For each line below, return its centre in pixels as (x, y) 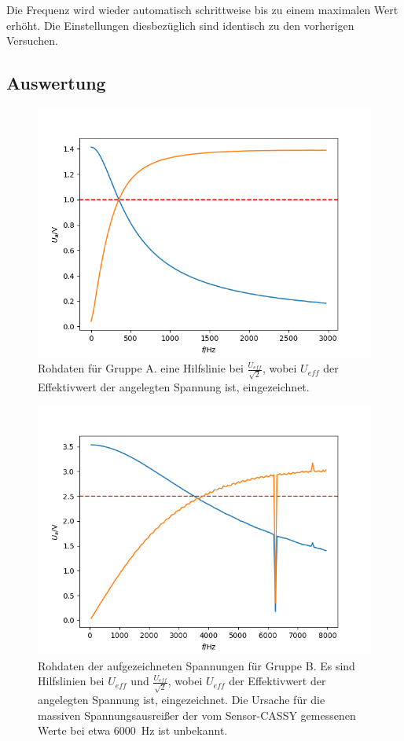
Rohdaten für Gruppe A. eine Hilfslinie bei (141, 368)
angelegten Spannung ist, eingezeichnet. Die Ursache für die (182, 700)
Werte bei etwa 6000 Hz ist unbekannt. (133, 730)
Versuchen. (32, 40)
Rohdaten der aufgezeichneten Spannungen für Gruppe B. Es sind (196, 665)
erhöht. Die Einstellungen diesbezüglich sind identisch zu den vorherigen (180, 25)
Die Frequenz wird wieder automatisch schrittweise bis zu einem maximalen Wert (202, 9)
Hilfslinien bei (71, 681)
